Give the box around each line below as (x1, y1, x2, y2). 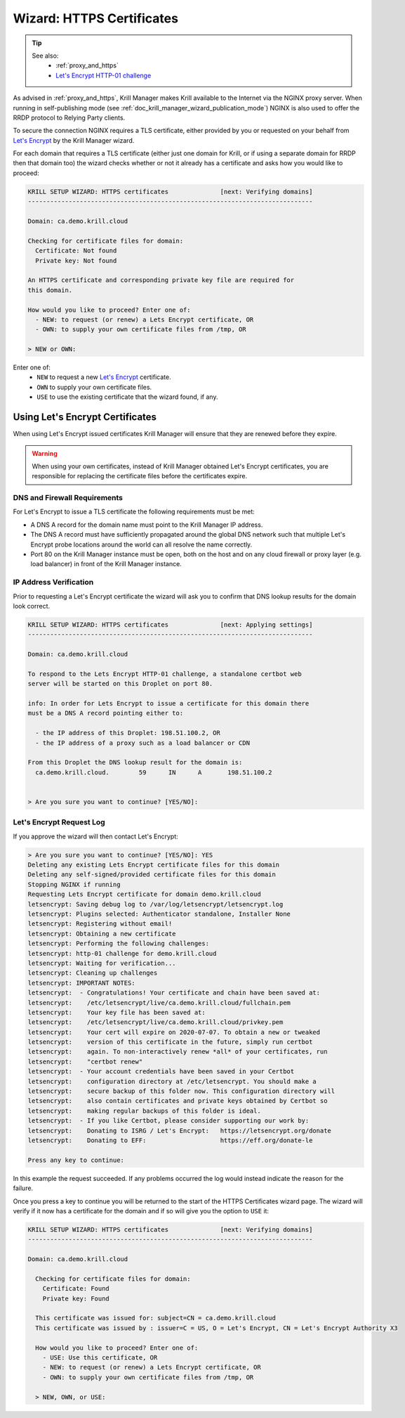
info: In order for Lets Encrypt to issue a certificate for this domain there (27, 700, 310, 708)
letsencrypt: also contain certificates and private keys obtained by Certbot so (27, 1097, 328, 1105)
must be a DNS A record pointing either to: (27, 709, 184, 717)
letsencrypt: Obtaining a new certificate (27, 929, 176, 938)
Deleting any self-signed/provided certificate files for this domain (27, 871, 277, 879)
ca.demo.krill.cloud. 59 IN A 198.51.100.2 (35, 768, 272, 777)
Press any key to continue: (27, 1156, 124, 1164)
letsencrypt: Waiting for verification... (27, 959, 176, 967)
